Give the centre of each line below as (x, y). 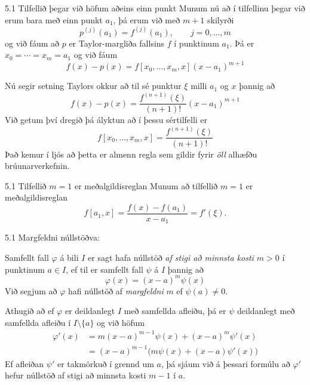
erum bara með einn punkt (54, 19)
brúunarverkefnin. (37, 166)
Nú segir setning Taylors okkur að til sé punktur (93, 86)
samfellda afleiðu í (38, 322)
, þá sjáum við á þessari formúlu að (225, 363)
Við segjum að (31, 290)
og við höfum (121, 322)
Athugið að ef (30, 311)
